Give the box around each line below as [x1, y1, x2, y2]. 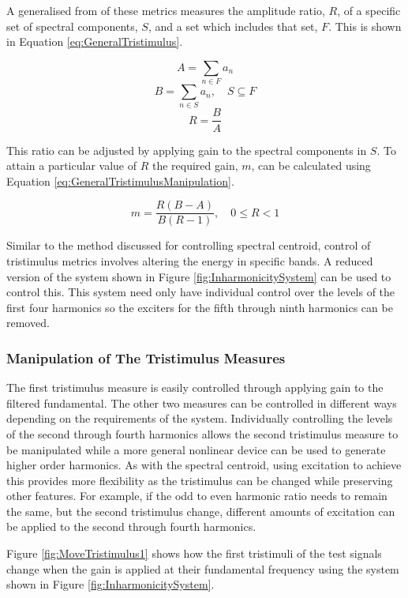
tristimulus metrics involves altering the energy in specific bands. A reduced [6, 252, 373, 269]
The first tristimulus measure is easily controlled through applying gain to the [6, 379, 384, 396]
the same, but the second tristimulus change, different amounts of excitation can [6, 502, 395, 519]
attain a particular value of [6, 157, 137, 174]
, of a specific [337, 2, 401, 18]
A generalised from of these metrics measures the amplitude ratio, [6, 2, 325, 18]
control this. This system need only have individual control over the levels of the [6, 284, 395, 300]
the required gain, [152, 157, 238, 174]
